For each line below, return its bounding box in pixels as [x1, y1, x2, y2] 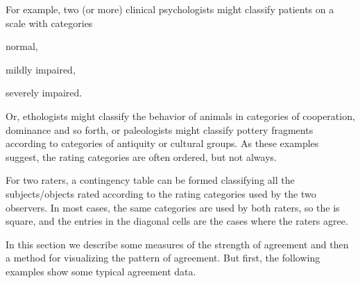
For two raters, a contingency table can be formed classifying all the [6, 173, 295, 187]
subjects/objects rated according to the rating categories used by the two [6, 186, 316, 200]
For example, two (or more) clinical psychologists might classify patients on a [6, 2, 334, 16]
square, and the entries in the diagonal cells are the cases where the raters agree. [6, 214, 348, 228]
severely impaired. [6, 85, 83, 100]
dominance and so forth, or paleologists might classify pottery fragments [6, 122, 314, 137]
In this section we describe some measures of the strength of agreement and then [6, 237, 349, 251]
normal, [6, 39, 38, 53]
